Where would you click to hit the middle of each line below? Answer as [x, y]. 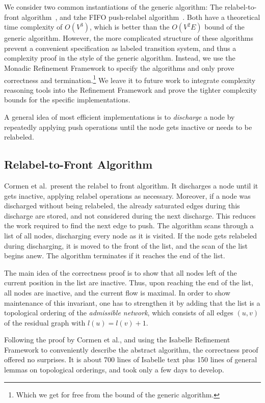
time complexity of [33, 27]
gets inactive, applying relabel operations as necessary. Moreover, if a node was [127, 195]
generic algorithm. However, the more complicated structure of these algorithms [129, 38]
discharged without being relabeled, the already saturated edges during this [122, 206]
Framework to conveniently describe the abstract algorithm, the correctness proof [131, 349]
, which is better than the [130, 27]
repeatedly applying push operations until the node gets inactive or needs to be [128, 127]
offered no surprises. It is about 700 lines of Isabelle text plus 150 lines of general [131, 359]
